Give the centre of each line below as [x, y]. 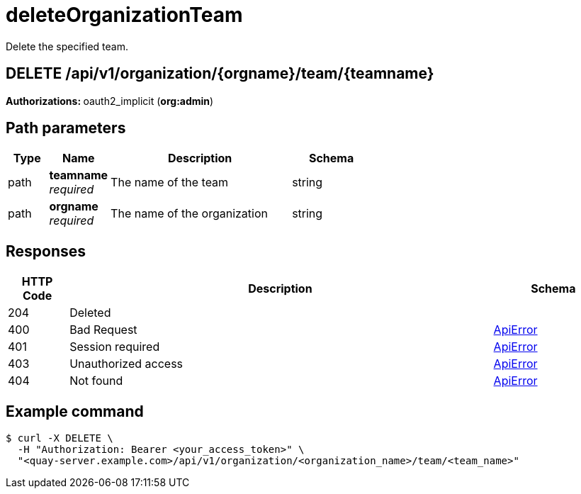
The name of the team [170, 183]
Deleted [90, 313]
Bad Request [103, 330]
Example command [75, 411]
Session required [115, 347]
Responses [46, 251]
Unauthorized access [126, 364]
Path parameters [66, 128]
